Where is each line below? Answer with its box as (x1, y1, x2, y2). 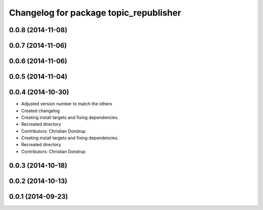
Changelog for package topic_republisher (9, 7, 181, 18)
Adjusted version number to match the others (21, 101, 113, 107)
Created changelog (21, 108, 60, 114)
